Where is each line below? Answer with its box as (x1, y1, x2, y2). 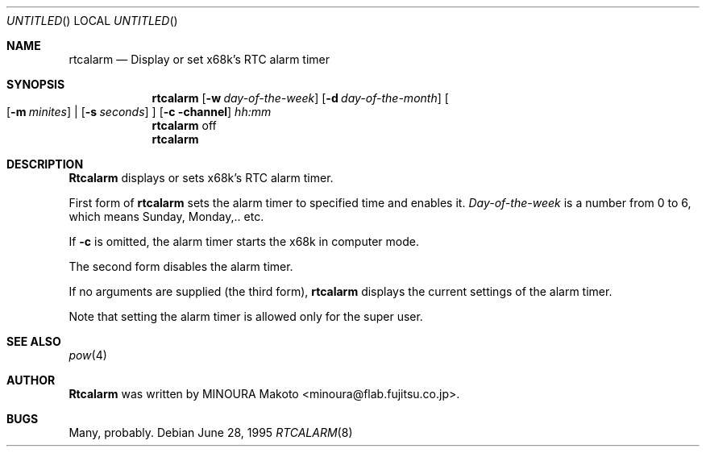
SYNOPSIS (6, 77, 65, 91)
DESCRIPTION (6, 157, 84, 171)
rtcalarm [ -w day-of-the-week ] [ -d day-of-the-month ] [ (152, 91, 449, 105)
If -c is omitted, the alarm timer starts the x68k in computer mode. (69, 235, 419, 248)
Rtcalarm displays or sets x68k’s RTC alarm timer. (69, 171, 334, 185)
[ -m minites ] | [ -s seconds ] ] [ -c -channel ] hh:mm (6, 105, 272, 118)
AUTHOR (6, 373, 56, 387)
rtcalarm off (152, 118, 217, 132)
